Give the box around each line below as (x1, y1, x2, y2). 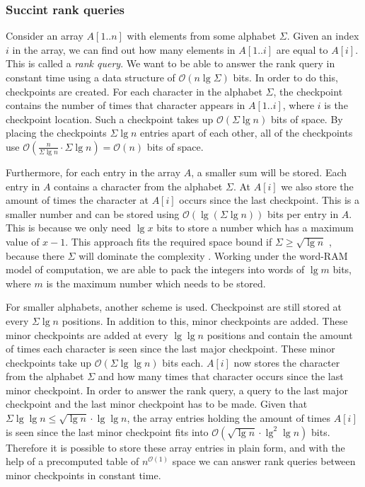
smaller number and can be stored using (6, 206, 180, 221)
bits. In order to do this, (233, 70, 338, 84)
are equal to (276, 42, 328, 57)
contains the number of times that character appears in (6, 98, 245, 113)
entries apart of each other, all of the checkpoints (140, 125, 353, 140)
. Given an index (286, 28, 359, 43)
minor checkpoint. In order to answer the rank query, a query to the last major (6, 382, 348, 397)
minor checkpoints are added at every (6, 327, 168, 342)
